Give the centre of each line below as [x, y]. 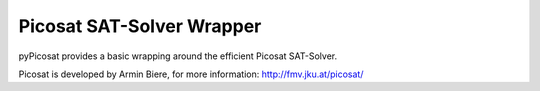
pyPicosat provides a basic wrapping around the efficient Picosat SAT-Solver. [178, 56]
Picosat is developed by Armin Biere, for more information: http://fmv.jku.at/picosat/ [191, 74]
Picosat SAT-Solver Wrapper [140, 26]
